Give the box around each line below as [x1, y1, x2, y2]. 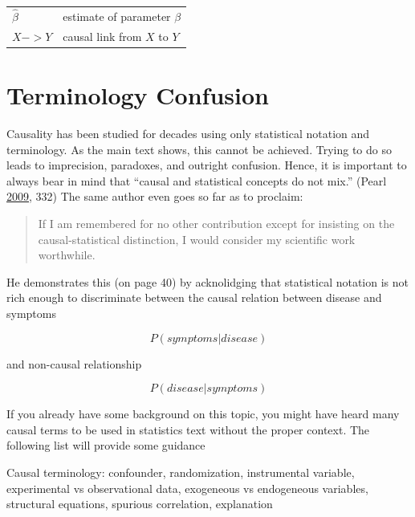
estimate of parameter [63, 7, 171, 24]
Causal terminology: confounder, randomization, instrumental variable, [6, 463, 355, 480]
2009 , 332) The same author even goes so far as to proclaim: [6, 188, 303, 205]
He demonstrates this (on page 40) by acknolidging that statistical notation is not [6, 273, 409, 290]
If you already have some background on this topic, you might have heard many [6, 405, 400, 422]
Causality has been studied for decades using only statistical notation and [6, 125, 370, 142]
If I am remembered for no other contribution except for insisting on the [38, 215, 395, 231]
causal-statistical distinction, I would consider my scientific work [38, 230, 356, 247]
